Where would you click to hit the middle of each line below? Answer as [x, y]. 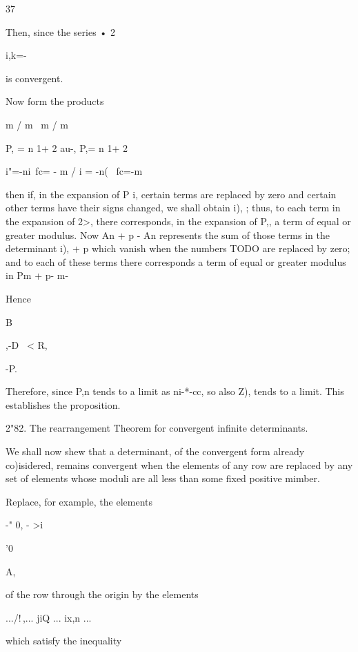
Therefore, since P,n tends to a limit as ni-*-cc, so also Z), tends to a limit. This [175, 391]
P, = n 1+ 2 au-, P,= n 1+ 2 [67, 147]
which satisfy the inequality [64, 641]
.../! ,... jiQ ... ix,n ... [49, 617]
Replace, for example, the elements [79, 501]
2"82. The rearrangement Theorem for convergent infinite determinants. [157, 428]
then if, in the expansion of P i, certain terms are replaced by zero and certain [171, 194]
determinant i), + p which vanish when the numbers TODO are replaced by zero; [178, 248]
